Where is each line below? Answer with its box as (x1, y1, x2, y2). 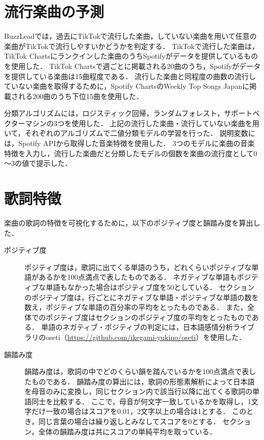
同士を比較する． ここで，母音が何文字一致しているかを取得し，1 (31, 396, 251, 406)
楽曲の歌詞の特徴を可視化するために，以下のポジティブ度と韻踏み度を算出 (4, 217, 253, 228)
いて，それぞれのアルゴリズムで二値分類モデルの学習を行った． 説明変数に (4, 128, 255, 138)
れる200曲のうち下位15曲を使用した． (18, 90, 143, 101)
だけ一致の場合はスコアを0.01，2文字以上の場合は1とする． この (31, 406, 247, 417)
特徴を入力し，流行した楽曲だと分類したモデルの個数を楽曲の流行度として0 (4, 148, 257, 158)
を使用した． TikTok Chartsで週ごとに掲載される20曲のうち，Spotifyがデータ (4, 60, 261, 71)
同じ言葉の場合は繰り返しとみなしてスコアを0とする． (38, 416, 220, 427)
